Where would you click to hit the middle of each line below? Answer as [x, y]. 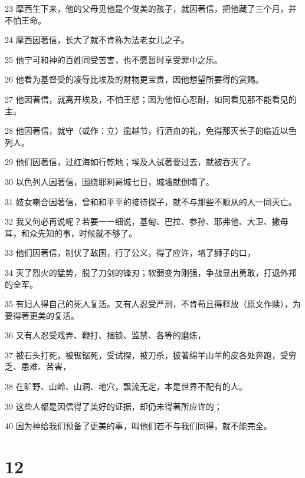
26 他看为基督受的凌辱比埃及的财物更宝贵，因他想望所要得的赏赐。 [134, 79]
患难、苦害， [46, 366]
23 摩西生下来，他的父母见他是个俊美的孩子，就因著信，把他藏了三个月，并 [151, 8]
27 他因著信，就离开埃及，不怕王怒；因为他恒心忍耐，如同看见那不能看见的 [151, 99]
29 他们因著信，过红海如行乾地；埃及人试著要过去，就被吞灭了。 [130, 162]
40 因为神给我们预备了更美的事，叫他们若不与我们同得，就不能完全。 [138, 426]
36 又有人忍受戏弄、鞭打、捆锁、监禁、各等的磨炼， [105, 335]
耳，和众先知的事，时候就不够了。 [71, 233]
